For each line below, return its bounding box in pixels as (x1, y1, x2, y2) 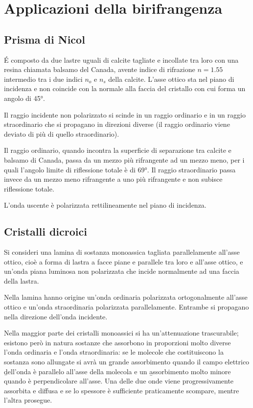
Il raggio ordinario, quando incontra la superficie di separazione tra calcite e (4, 145, 231, 155)
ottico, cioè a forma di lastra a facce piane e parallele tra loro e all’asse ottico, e (4, 256, 243, 266)
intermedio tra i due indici (4, 73, 83, 84)
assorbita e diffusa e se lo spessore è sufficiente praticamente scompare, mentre (4, 385, 239, 395)
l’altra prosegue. (4, 395, 52, 405)
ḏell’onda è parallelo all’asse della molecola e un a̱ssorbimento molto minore (4, 366, 231, 376)
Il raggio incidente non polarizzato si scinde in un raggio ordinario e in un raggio (4, 109, 246, 120)
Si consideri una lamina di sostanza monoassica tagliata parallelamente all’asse (4, 247, 240, 257)
